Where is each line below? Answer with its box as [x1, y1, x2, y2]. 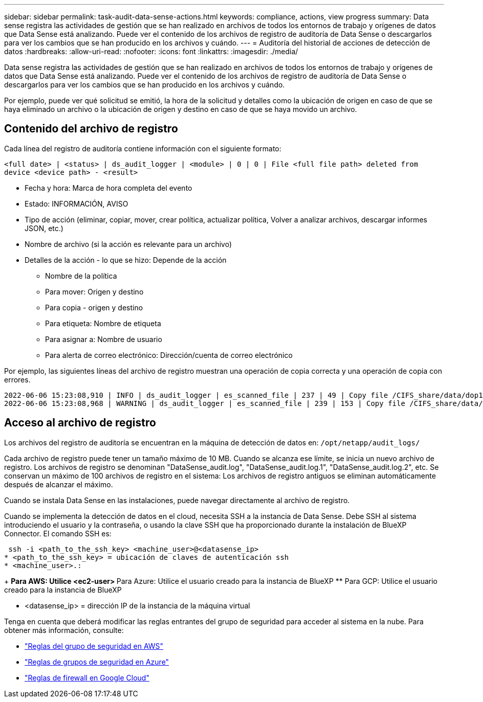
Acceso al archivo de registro [4, 416, 156, 429]
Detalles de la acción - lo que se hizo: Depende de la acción [25, 255, 227, 264]
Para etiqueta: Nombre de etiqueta [45, 319, 161, 328]
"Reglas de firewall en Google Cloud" [25, 673, 149, 682]
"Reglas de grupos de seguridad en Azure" [25, 657, 169, 666]
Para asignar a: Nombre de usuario [45, 334, 162, 344]
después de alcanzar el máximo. [4, 480, 113, 489]
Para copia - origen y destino [45, 303, 143, 312]
